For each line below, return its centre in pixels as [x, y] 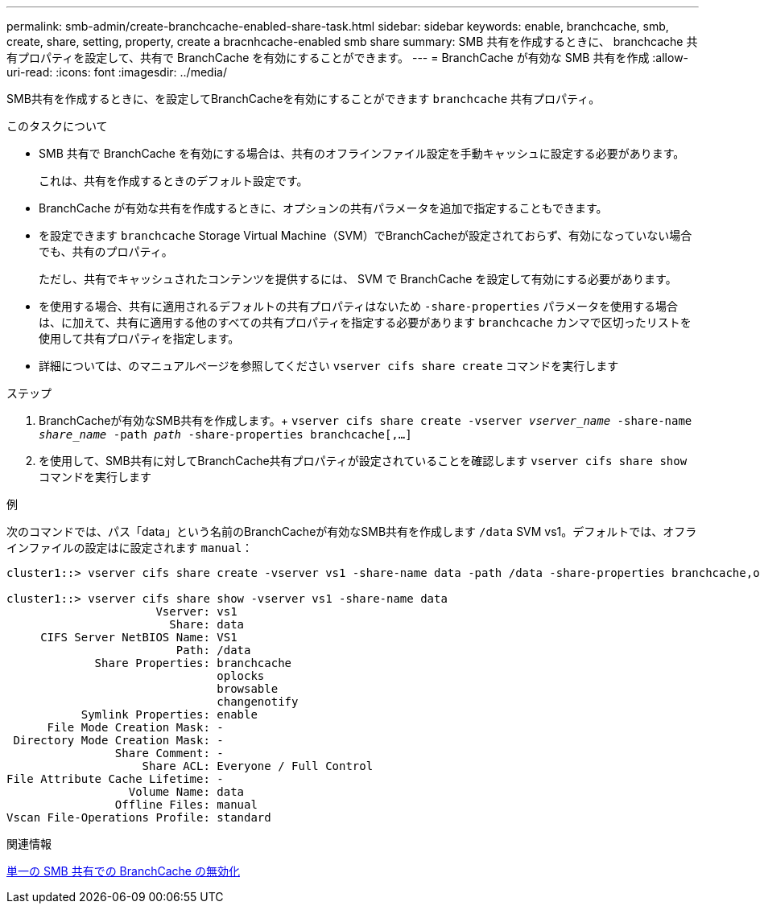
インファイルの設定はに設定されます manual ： [130, 548]
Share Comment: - [169, 753]
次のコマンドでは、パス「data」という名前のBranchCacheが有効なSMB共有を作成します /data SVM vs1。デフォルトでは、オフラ [352, 531]
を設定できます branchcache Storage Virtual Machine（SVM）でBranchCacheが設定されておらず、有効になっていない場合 [366, 235]
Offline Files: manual [186, 805]
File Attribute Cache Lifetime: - [115, 779]
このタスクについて [57, 126]
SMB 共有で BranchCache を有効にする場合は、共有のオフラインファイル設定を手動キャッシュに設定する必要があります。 [362, 153]
